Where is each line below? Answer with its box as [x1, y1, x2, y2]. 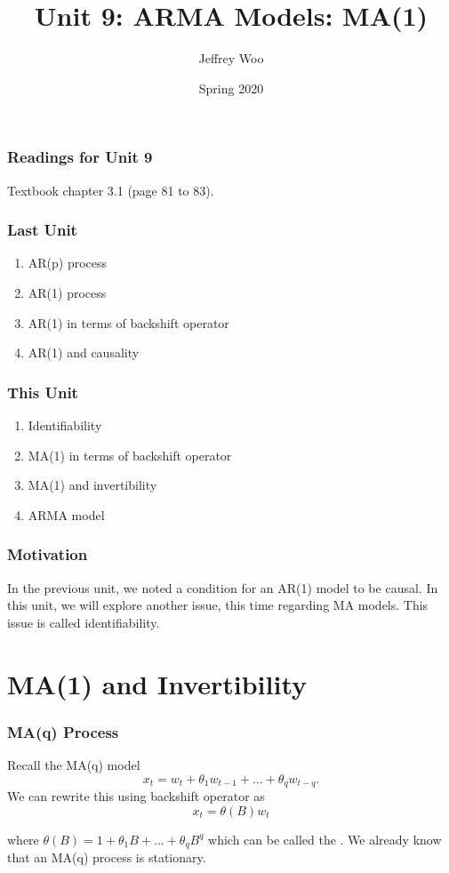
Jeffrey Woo [198, 49, 264, 68]
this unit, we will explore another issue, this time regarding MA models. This [7, 596, 429, 614]
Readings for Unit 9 [7, 146, 153, 168]
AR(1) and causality [28, 343, 140, 362]
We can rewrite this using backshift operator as [7, 787, 265, 805]
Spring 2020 [198, 78, 264, 97]
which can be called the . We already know [208, 829, 442, 848]
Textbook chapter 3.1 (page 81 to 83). [7, 180, 214, 199]
